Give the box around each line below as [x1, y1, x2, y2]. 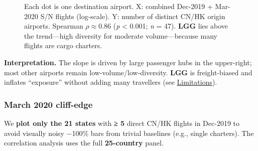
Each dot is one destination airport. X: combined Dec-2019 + [24, 1, 213, 11]
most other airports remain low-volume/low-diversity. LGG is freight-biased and [4, 67, 252, 77]
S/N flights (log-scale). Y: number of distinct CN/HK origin [40, 11, 225, 21]
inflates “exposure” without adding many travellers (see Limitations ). [4, 77, 217, 87]
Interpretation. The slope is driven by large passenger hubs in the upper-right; [4, 57, 252, 67]
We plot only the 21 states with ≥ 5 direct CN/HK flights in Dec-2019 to [4, 117, 239, 128]
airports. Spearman [24, 21, 83, 31]
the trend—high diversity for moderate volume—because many [24, 30, 217, 41]
